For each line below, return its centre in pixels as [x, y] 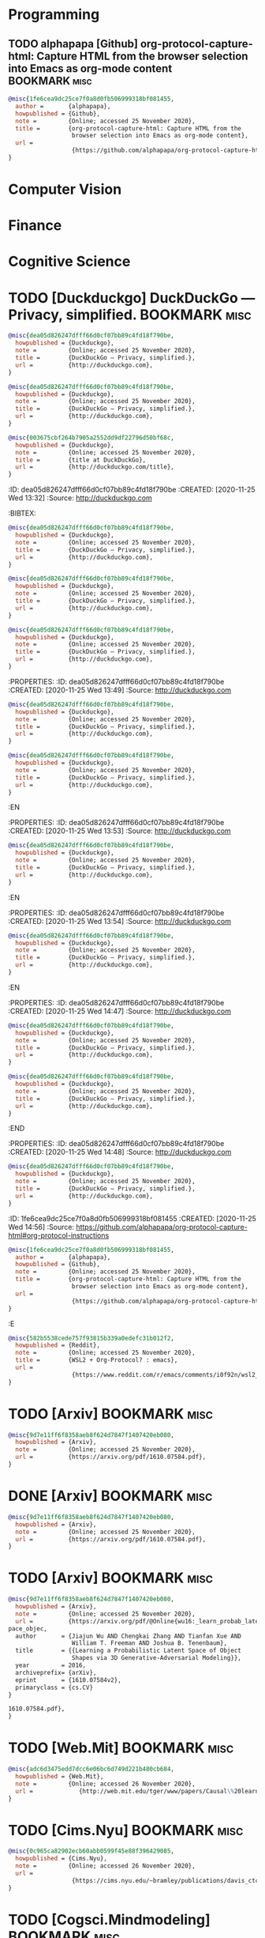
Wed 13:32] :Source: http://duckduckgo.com [80, 498]
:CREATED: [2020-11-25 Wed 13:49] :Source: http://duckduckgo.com [120, 690]
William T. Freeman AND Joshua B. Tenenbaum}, [149, 1643]
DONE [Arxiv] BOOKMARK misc [110, 1496]
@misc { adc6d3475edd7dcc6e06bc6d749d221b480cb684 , [91, 1769]
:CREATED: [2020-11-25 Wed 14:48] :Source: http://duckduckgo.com [120, 1152]
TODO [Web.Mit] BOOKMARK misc [121, 1748]
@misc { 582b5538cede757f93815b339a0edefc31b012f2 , [91, 1338]
